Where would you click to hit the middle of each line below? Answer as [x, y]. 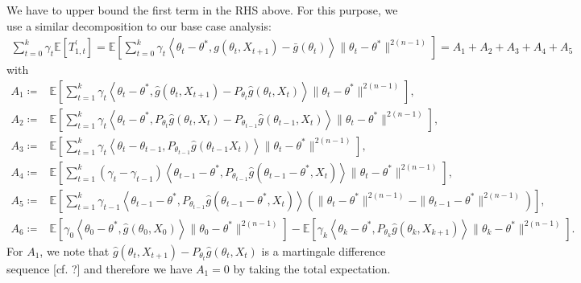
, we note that [75, 251]
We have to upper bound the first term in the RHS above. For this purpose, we [202, 10]
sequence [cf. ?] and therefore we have [100, 269]
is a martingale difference [324, 251]
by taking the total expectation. [312, 269]
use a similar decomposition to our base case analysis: [139, 25]
